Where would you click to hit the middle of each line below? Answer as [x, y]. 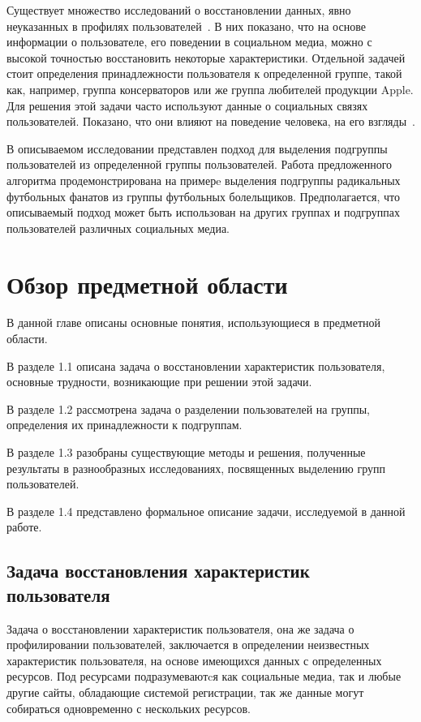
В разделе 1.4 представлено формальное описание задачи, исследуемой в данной [206, 511]
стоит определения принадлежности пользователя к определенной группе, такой [204, 73]
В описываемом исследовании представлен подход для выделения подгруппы [197, 148]
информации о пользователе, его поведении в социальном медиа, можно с [189, 42]
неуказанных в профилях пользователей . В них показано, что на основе [186, 26]
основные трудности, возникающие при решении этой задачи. [159, 382]
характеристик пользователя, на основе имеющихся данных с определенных [194, 660]
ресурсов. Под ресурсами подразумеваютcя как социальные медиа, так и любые [204, 676]
